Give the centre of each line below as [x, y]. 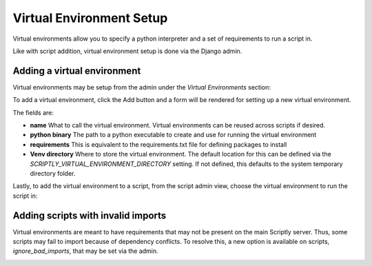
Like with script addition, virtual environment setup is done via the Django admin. [127, 51]
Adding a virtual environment [77, 71]
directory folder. [53, 173]
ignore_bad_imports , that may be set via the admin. [85, 251]
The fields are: [33, 112]
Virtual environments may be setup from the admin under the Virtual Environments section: [142, 87]
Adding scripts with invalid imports [90, 215]
